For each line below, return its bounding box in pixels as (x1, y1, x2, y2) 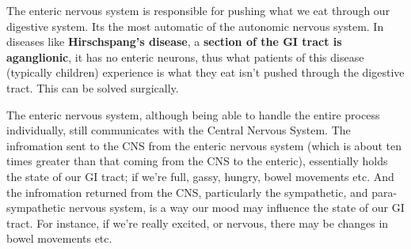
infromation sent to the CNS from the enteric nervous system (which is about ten (6, 137, 402, 153)
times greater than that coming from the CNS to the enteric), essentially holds (6, 153, 388, 169)
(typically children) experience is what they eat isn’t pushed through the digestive (6, 64, 405, 81)
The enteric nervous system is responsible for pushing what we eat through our (6, 2, 390, 18)
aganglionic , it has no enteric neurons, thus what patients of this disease (6, 48, 364, 65)
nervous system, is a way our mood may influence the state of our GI (69, 199, 405, 216)
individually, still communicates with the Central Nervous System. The (6, 122, 351, 138)
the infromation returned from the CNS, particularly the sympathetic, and (6, 183, 368, 200)
